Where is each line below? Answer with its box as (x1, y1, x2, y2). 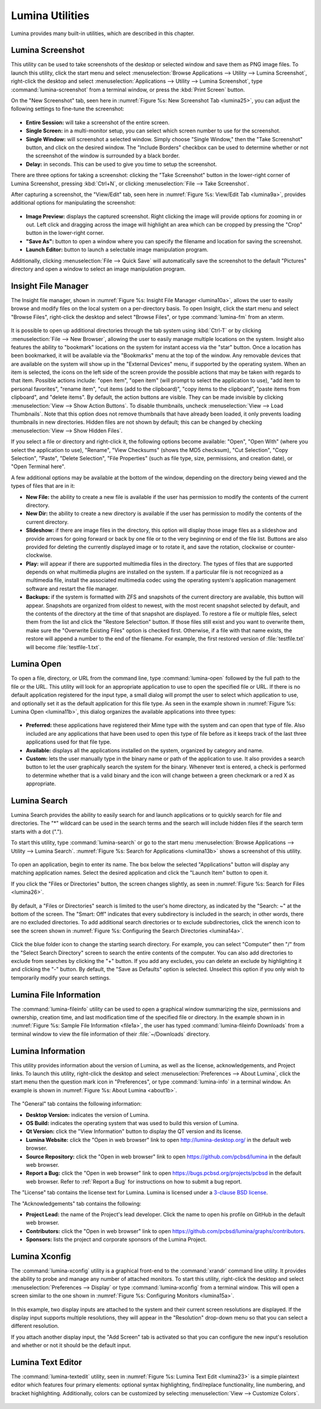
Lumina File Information (11, 990, 101, 1000)
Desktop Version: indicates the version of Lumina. (26, 1111, 150, 1118)
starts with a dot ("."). (11, 828, 64, 835)
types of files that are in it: (11, 482, 75, 490)
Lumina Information (11, 1046, 86, 1056)
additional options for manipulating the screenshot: (11, 199, 136, 206)
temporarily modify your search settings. (11, 974, 111, 981)
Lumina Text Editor (11, 1357, 83, 1367)
